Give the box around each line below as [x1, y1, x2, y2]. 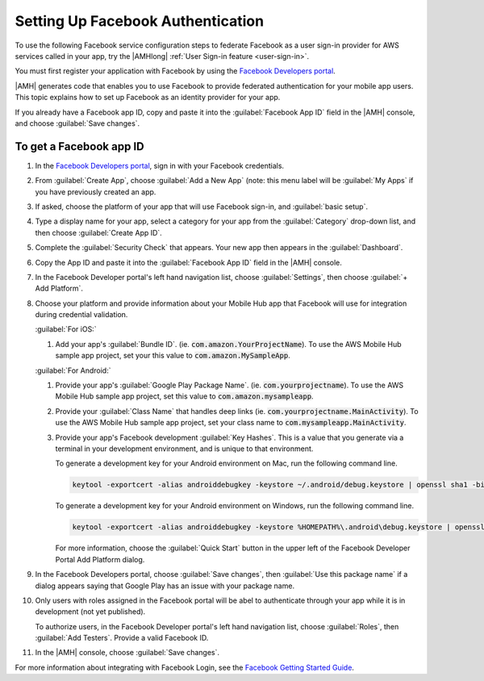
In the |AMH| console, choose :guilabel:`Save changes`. [35, 648, 220, 658]
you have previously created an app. [35, 186, 156, 197]
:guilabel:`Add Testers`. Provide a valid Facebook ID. [35, 633, 209, 643]
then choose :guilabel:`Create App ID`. [35, 228, 163, 237]
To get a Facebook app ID [15, 140, 144, 153]
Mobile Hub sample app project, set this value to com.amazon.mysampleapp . [55, 391, 314, 401]
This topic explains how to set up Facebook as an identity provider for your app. [15, 93, 281, 102]
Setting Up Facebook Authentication [15, 12, 265, 30]
